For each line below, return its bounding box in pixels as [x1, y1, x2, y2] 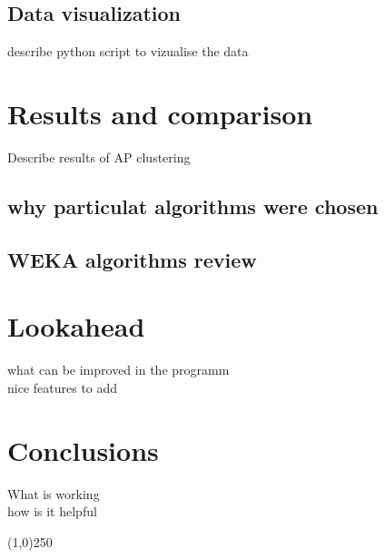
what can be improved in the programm [7, 360, 230, 379]
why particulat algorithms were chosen [7, 191, 379, 220]
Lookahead [7, 308, 145, 345]
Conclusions [7, 431, 159, 468]
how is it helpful [7, 502, 97, 521]
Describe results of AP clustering [7, 147, 191, 166]
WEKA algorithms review [7, 245, 257, 273]
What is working [7, 484, 100, 503]
